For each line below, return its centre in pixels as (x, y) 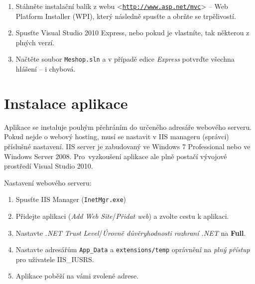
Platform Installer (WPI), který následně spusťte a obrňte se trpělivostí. (126, 16)
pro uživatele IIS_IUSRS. (55, 259)
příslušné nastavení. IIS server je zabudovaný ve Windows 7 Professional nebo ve (127, 146)
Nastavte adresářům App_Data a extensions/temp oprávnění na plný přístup (133, 249)
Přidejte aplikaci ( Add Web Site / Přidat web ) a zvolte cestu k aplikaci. (122, 216)
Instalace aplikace (66, 103)
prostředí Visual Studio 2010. (49, 166)
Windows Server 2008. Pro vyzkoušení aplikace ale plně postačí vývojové (116, 156)
